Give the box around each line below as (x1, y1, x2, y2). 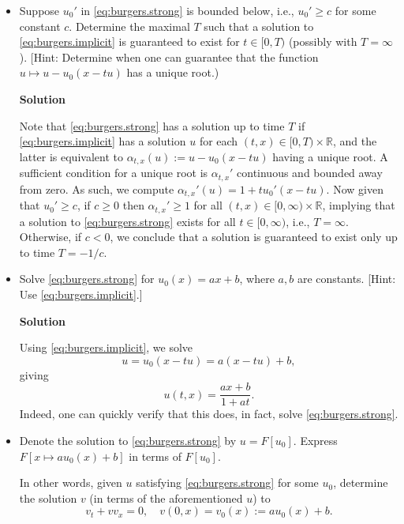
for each (199, 133, 238, 149)
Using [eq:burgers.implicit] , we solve (19, 339, 193, 356)
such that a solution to (204, 17, 314, 34)
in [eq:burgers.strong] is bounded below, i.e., (80, 2, 294, 18)
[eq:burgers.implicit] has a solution (19, 133, 186, 149)
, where (239, 270, 275, 287)
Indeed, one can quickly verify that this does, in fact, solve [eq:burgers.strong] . (19, 405, 398, 422)
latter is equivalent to (19, 148, 123, 164)
